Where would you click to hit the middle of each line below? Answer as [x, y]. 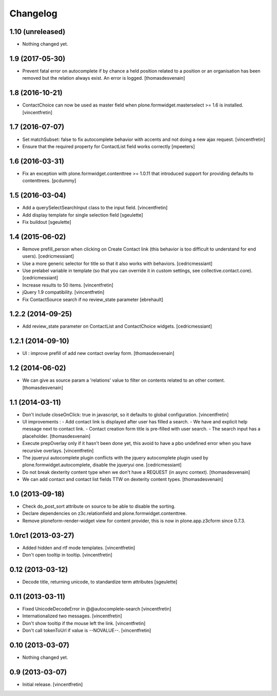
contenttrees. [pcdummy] [49, 181]
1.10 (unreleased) [37, 32]
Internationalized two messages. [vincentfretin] [72, 616]
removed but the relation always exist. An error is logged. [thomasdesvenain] [104, 78]
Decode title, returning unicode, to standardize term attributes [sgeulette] [100, 582]
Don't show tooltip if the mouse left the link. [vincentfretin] [84, 623]
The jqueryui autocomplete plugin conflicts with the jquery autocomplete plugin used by [115, 457]
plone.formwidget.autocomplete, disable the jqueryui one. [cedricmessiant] [102, 465]
